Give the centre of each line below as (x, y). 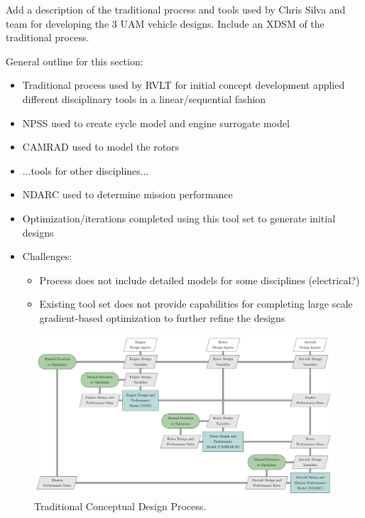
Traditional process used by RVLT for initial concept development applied (184, 85)
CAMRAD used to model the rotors (101, 147)
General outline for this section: (75, 61)
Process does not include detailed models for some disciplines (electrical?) (200, 280)
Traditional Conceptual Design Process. (120, 506)
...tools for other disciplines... (86, 170)
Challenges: (47, 256)
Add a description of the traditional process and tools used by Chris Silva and (176, 9)
